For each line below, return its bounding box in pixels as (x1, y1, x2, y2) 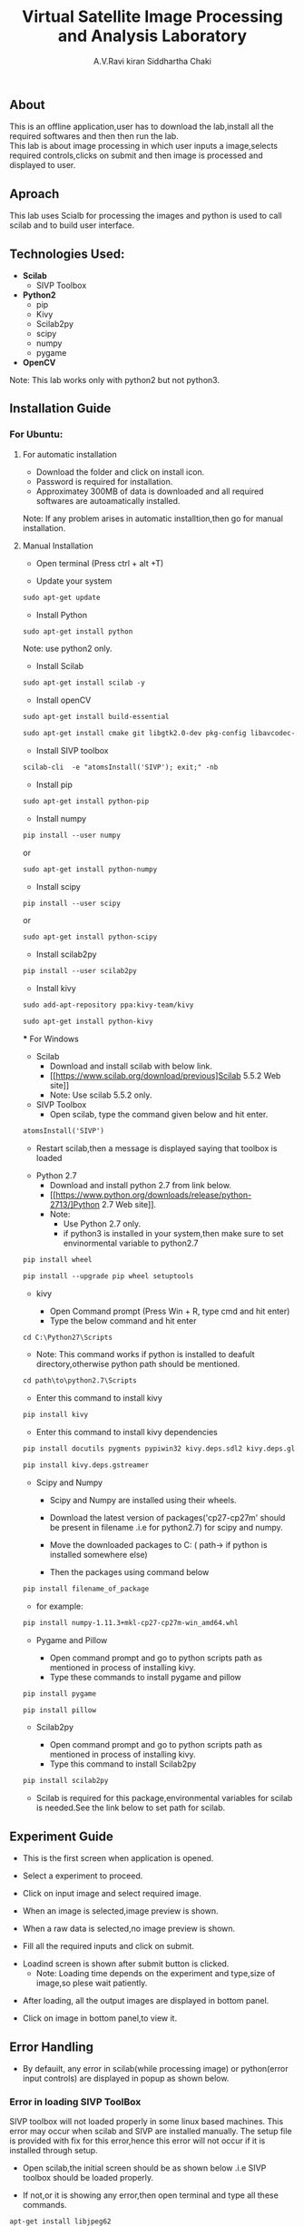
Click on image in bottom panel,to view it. (22, 2013, 178, 2024)
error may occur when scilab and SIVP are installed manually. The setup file (9, 2126, 292, 2137)
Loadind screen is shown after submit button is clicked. (22, 1958, 230, 1969)
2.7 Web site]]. (101, 1198, 157, 1209)
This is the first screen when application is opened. (22, 1853, 214, 1864)
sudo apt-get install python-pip (22, 796, 150, 805)
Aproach (9, 186, 60, 202)
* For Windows (22, 1033, 79, 1044)
